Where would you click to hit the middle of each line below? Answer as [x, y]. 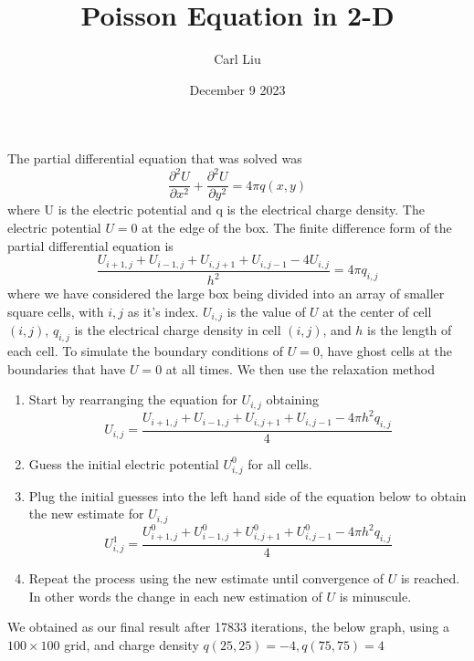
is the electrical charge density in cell [178, 330]
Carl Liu [237, 59]
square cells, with [56, 311]
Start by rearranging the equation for [133, 399]
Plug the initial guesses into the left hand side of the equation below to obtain [248, 495]
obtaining [293, 399]
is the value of [266, 311]
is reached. [430, 578]
